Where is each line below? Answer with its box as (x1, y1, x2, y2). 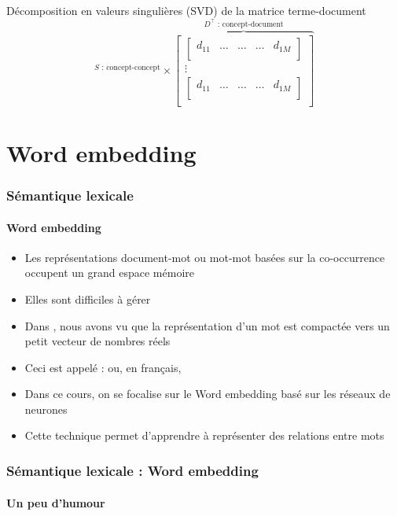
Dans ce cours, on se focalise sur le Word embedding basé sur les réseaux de (24, 385, 391, 402)
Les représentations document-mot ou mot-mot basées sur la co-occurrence (24, 249, 385, 265)
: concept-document (217, 20, 284, 28)
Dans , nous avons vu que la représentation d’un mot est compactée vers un (24, 317, 390, 334)
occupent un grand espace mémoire (24, 264, 194, 281)
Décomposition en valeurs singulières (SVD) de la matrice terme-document (6, 2, 366, 18)
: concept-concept (101, 63, 160, 72)
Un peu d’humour (6, 494, 105, 510)
